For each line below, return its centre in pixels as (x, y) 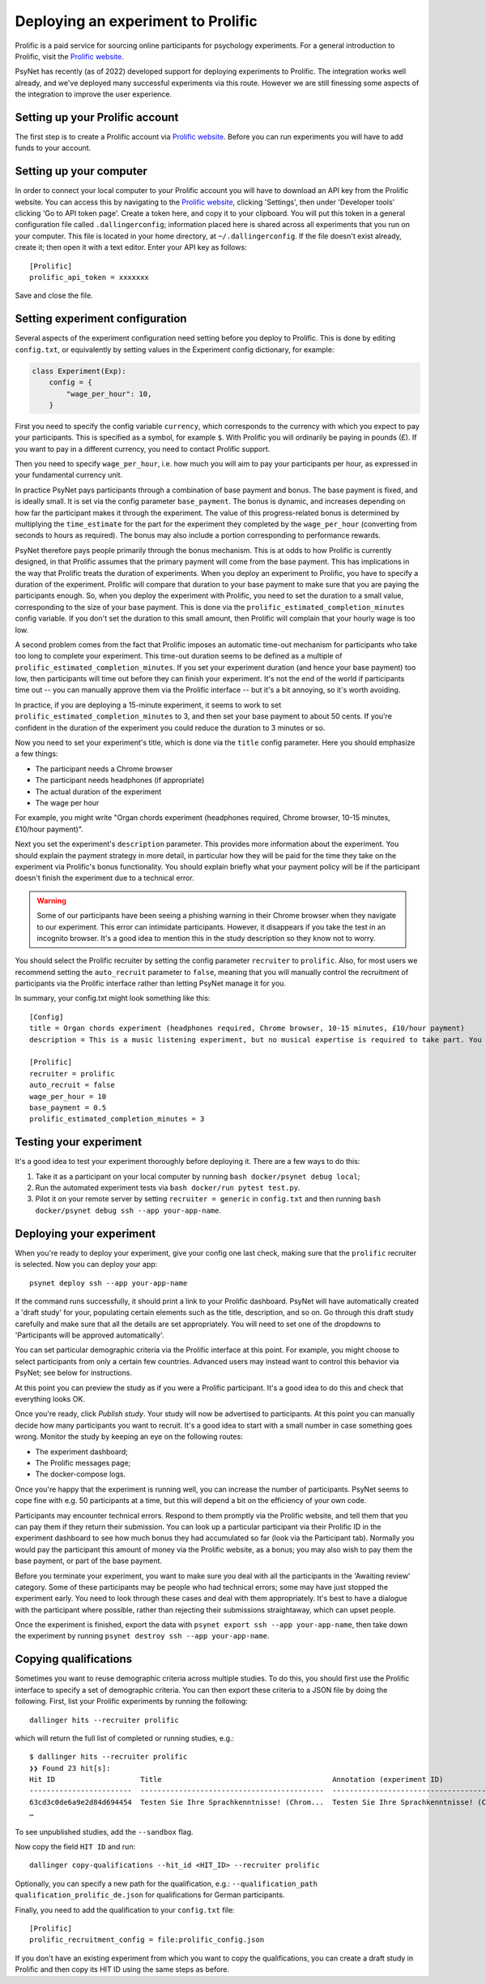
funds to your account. (53, 148)
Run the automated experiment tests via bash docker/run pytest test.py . (168, 1187)
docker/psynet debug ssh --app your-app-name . (128, 1210)
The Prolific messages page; (83, 1462)
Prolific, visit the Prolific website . (70, 56)
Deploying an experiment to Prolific (136, 21)
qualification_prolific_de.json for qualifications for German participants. (150, 1895)
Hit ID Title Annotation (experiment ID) (237, 1780)
